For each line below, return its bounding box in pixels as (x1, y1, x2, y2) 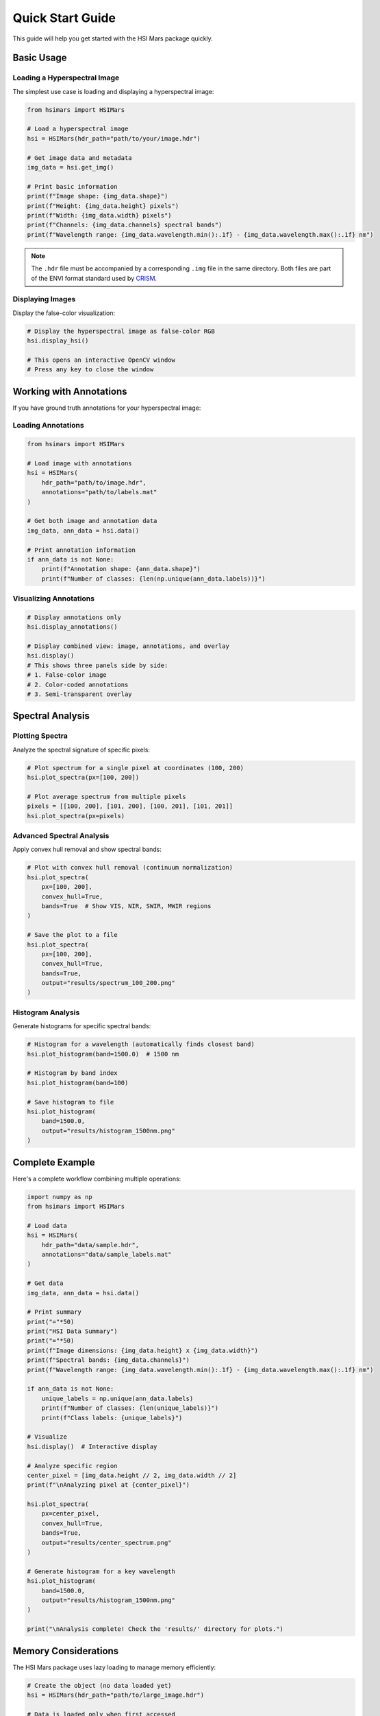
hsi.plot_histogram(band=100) (27, 1078, 129, 1087)
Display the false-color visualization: (12, 309, 116, 317)
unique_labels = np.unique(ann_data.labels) (41, 1394, 194, 1402)
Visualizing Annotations (12, 594, 95, 603)
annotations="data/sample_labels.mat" (41, 1250, 172, 1258)
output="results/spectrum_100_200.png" (41, 979, 176, 987)
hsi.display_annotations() (27, 623, 118, 631)
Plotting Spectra (12, 731, 68, 741)
